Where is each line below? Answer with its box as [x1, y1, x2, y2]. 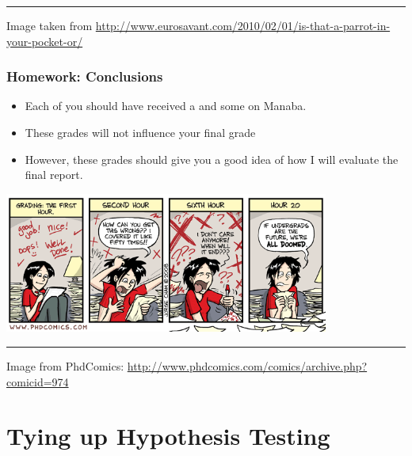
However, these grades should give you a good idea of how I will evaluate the [25, 150, 399, 167]
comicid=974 [6, 373, 69, 389]
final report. [25, 166, 83, 183]
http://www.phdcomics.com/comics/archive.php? [127, 358, 368, 374]
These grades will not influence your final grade [25, 124, 256, 140]
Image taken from [6, 17, 93, 33]
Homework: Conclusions [6, 66, 163, 86]
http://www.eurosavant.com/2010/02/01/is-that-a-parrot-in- [95, 17, 391, 33]
